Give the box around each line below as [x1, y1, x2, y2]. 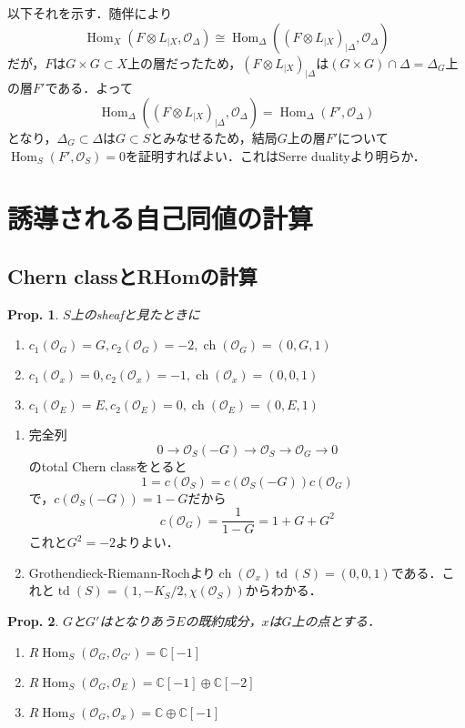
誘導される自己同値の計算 [7, 199, 314, 237]
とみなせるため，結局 [150, 127, 278, 147]
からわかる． [245, 581, 322, 600]
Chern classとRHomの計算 [7, 261, 258, 289]
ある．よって [57, 78, 134, 97]
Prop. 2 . [7, 611, 59, 630]
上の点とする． [291, 611, 381, 630]
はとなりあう [99, 611, 177, 630]
